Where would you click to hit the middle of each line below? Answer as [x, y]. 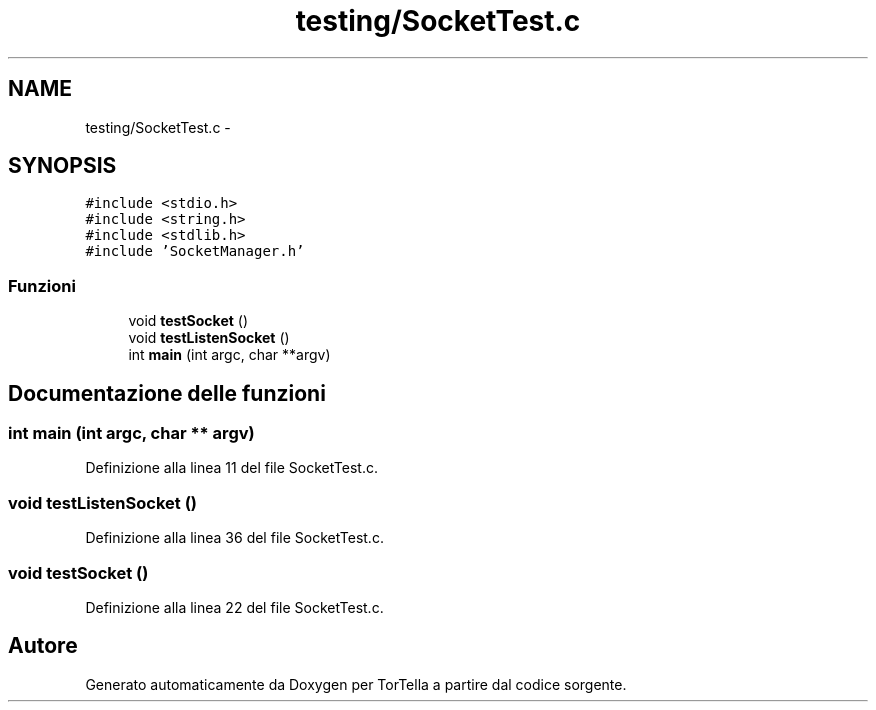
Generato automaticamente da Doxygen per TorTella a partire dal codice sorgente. [356, 684]
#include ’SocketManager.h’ [195, 251]
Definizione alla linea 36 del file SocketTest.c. [234, 538]
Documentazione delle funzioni [167, 393]
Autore [43, 646]
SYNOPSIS [62, 166]
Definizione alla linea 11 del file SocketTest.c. [231, 468]
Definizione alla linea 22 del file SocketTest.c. [234, 607]
